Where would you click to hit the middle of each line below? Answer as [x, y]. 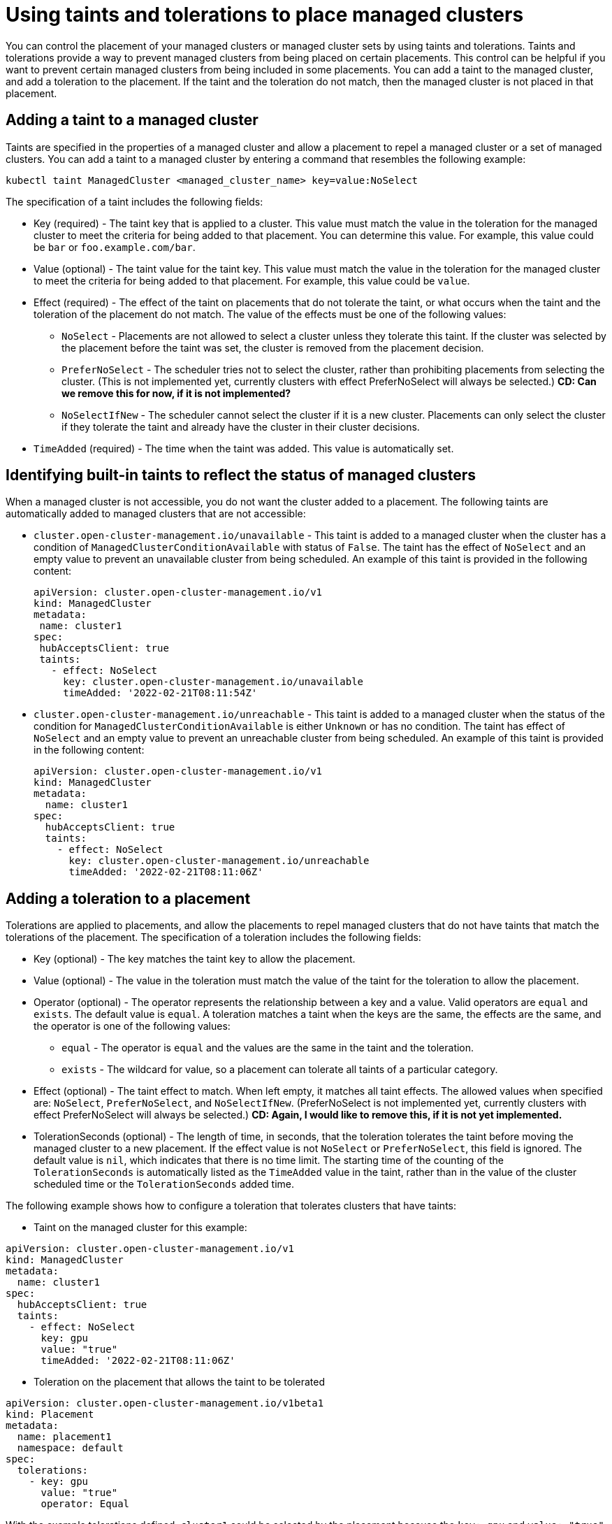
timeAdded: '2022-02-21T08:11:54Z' [160, 693]
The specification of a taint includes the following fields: [134, 201]
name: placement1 [64, 1437]
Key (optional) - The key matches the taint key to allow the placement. [195, 959]
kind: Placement [50, 1415]
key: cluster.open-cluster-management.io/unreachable [219, 861]
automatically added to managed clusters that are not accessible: [156, 514]
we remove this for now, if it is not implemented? [176, 393]
